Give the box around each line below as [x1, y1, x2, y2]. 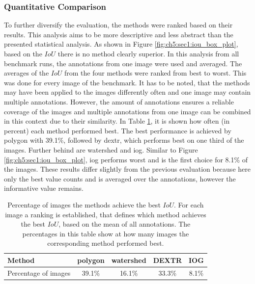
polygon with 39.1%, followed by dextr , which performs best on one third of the [4, 135, 244, 145]
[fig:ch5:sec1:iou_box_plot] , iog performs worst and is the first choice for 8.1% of [4, 154, 248, 164]
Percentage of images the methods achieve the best [7, 199, 161, 209]
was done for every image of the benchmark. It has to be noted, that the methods [4, 77, 250, 87]
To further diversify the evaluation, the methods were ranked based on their [4, 20, 233, 30]
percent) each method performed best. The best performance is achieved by [4, 125, 231, 135]
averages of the [4, 68, 49, 78]
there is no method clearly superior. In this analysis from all [57, 49, 239, 58]
